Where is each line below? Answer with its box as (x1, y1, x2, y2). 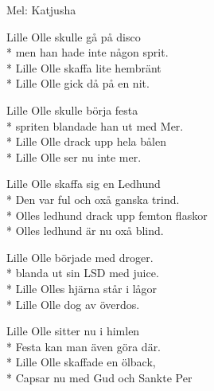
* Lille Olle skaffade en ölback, (6, 354, 156, 370)
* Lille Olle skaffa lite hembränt (6, 59, 161, 76)
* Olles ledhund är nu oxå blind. (6, 222, 164, 239)
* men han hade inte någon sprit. (6, 44, 169, 61)
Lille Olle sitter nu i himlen (6, 323, 140, 339)
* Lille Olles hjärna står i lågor (6, 280, 158, 296)
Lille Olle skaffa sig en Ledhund (6, 175, 161, 192)
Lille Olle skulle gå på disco (6, 28, 141, 45)
